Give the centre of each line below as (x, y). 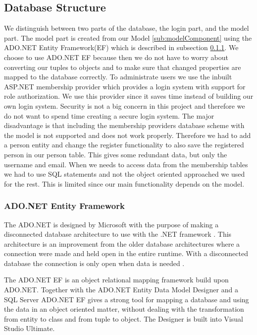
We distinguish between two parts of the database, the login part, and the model (127, 28)
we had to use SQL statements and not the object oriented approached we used (125, 174)
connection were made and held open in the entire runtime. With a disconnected (126, 253)
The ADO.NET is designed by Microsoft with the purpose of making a (111, 224)
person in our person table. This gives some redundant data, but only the (116, 154)
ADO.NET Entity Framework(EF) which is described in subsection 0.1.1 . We (121, 47)
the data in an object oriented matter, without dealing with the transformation (124, 309)
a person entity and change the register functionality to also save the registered (124, 145)
